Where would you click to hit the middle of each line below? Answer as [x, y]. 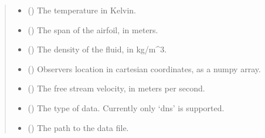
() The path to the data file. [78, 127]
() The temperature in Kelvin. [82, 10]
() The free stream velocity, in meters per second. [116, 88]
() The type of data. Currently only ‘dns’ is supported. [126, 107]
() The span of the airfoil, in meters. [93, 29]
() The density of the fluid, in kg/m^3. [97, 49]
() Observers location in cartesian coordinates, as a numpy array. [144, 68]
